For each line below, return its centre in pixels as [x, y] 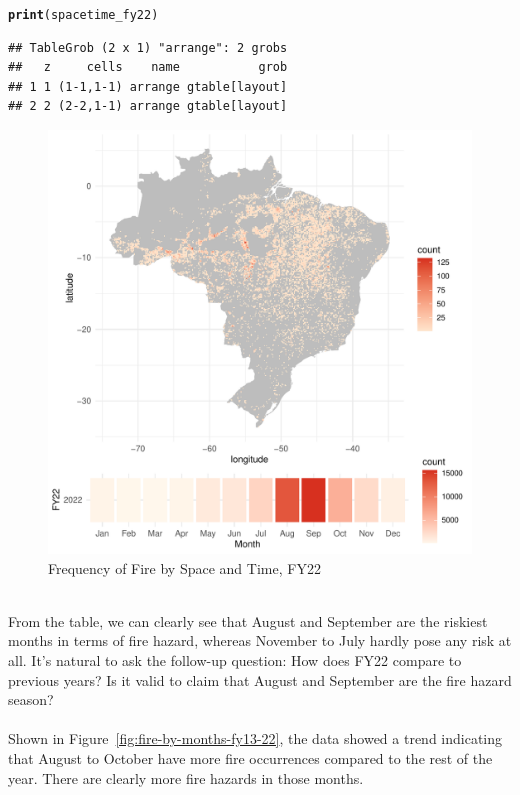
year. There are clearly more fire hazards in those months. [186, 777]
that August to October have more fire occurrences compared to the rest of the [250, 757]
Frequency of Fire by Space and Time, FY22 [184, 567]
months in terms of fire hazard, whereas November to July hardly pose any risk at [260, 640]
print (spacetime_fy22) [83, 15]
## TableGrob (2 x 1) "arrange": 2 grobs [148, 47]
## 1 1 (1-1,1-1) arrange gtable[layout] [148, 86]
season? [31, 699]
